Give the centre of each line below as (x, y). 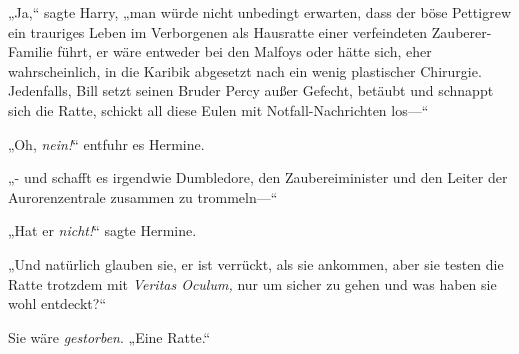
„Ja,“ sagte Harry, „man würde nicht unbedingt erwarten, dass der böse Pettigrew (260, 12)
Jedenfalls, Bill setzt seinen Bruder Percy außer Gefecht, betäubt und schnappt (251, 90)
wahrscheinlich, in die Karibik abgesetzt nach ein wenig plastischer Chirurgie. (245, 70)
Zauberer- (461, 31)
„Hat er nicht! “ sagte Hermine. (102, 230)
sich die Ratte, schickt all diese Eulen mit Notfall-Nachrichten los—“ (218, 109)
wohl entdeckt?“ (57, 303)
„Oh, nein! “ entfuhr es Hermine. (106, 143)
